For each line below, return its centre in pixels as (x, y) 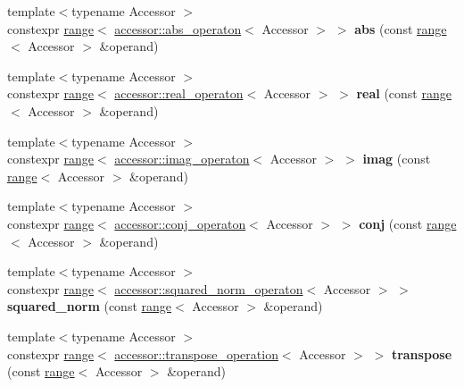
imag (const (397, 159)
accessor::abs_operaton (178, 28)
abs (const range (401, 28)
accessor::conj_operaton (180, 223)
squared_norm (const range (90, 306)
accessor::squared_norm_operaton (209, 288)
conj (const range (408, 223)
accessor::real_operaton (179, 93)
